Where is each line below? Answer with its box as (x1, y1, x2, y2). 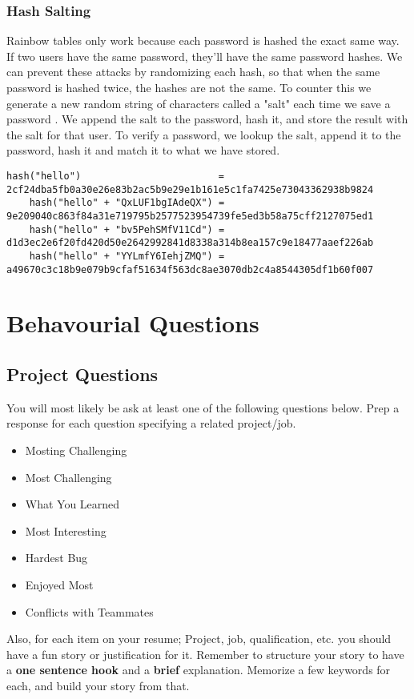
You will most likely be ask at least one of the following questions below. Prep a (6, 399, 400, 416)
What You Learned (25, 496, 120, 512)
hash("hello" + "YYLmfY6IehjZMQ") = (29, 250, 225, 262)
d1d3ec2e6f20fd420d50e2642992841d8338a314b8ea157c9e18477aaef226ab (6, 237, 374, 249)
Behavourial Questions (6, 307, 259, 339)
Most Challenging (25, 468, 112, 485)
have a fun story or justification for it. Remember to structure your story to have (6, 645, 404, 662)
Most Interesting (25, 522, 107, 539)
